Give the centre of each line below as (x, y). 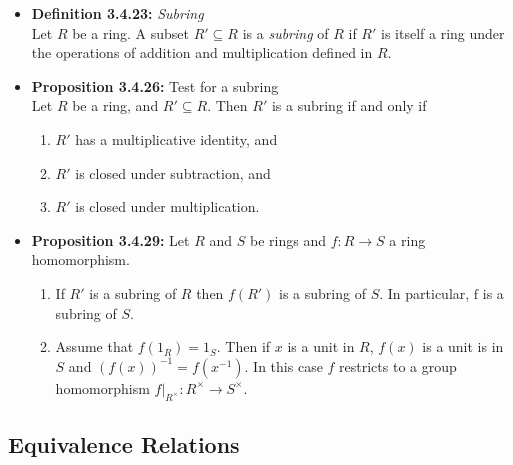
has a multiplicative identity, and (176, 138)
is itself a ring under (443, 32)
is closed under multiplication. (167, 206)
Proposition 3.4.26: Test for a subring (155, 85)
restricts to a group (398, 365)
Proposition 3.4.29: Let (110, 239)
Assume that (94, 346)
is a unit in (321, 346)
